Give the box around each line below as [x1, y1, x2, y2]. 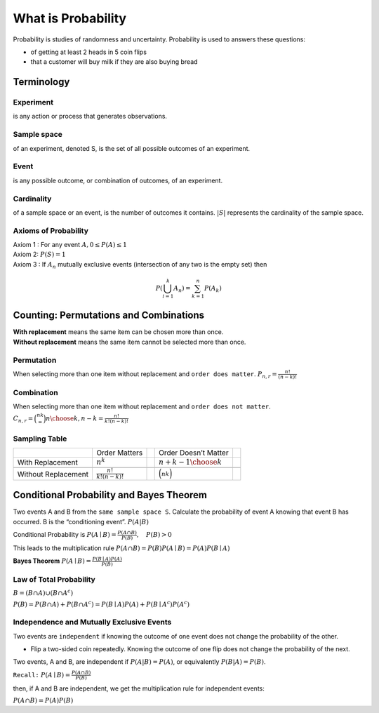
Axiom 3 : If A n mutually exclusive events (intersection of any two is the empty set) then [13, 260, 267, 270]
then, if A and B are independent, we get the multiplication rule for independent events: [13, 684, 265, 693]
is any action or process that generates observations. [13, 112, 168, 121]
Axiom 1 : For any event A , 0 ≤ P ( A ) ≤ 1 [13, 241, 128, 249]
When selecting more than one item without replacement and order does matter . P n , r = [13, 369, 277, 380]
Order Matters [95, 448, 143, 458]
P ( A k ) [204, 284, 222, 294]
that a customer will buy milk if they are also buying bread [30, 58, 198, 66]
